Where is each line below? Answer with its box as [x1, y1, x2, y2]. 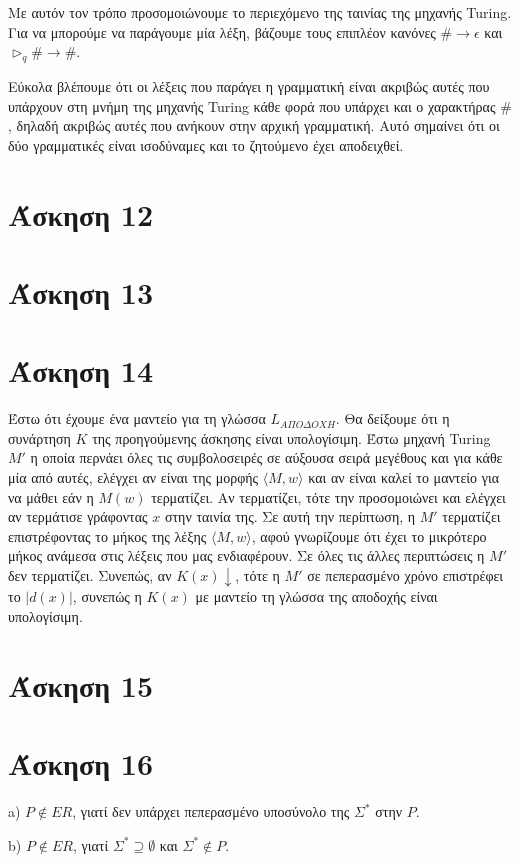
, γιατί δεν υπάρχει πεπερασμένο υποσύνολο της [72, 801, 350, 822]
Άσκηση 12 [8, 193, 154, 234]
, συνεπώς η [72, 586, 142, 607]
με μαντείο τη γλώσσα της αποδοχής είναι [195, 586, 438, 607]
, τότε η [235, 564, 280, 585]
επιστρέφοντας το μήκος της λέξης [8, 525, 207, 546]
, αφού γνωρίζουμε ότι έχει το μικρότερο [251, 525, 487, 546]
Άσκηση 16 [8, 743, 154, 784]
